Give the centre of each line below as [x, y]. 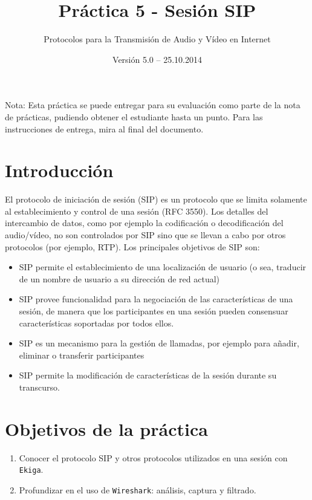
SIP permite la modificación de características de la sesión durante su [148, 375]
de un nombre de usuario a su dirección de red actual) [119, 278]
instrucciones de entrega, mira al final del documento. [104, 128]
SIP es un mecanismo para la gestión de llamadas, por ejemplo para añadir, [159, 343]
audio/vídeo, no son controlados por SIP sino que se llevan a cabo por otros [145, 235]
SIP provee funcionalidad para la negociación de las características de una [156, 299]
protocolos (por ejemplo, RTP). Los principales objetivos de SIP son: [132, 246]
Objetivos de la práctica [106, 428]
